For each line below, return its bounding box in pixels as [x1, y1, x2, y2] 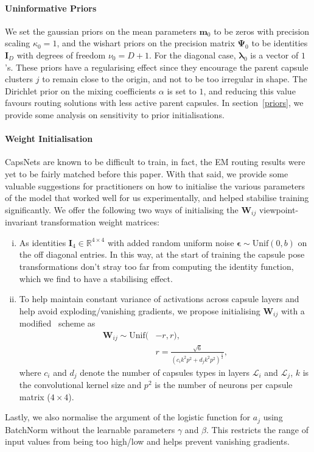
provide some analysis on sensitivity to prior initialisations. [5, 108, 225, 121]
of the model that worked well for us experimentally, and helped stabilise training [5, 191, 309, 204]
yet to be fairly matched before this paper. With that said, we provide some [5, 167, 288, 180]
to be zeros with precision [214, 24, 310, 37]
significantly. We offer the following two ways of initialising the [5, 203, 239, 216]
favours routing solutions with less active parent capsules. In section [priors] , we [5, 96, 304, 109]
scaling [5, 37, 30, 49]
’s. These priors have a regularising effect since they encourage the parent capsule [5, 60, 309, 73]
